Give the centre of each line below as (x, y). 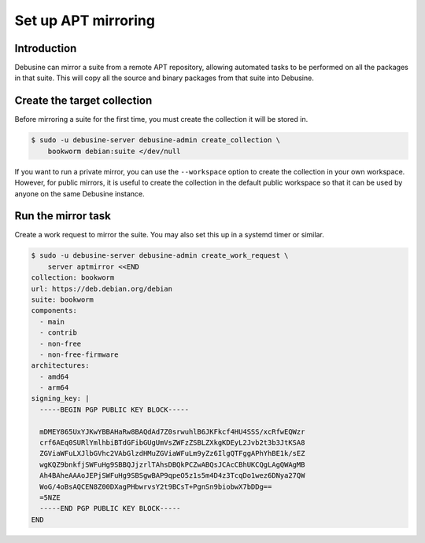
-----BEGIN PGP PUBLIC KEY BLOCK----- (114, 409)
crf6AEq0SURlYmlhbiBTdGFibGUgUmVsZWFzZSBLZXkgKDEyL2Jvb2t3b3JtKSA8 (172, 443)
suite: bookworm (63, 299)
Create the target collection (83, 101)
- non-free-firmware (79, 354)
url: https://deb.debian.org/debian (102, 288)
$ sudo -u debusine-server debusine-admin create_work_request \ (160, 256)
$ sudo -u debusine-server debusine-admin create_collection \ (156, 140)
